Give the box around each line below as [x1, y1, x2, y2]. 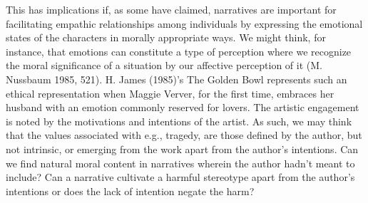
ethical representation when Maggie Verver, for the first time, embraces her [6, 85, 334, 100]
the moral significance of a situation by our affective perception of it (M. [6, 58, 322, 73]
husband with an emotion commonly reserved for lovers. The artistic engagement [6, 100, 359, 115]
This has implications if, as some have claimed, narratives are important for [6, 2, 337, 16]
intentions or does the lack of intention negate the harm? [6, 183, 255, 198]
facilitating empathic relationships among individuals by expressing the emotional [6, 16, 363, 31]
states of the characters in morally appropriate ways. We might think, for [6, 30, 326, 45]
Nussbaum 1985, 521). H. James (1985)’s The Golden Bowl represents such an [6, 71, 347, 86]
